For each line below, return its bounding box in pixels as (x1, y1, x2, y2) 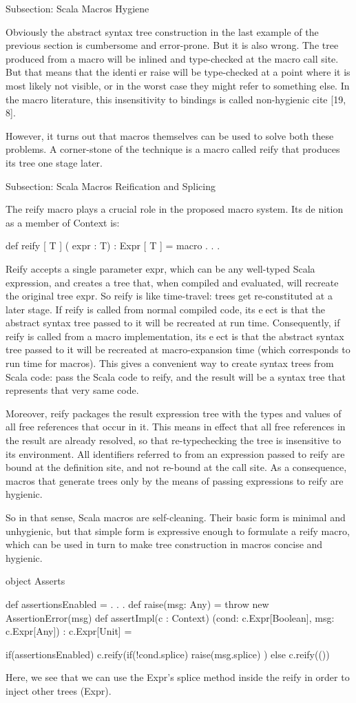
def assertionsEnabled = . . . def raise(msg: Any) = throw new (6, 596, 269, 611)
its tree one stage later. (6, 155, 103, 169)
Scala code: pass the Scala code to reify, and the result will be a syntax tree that (6, 369, 346, 384)
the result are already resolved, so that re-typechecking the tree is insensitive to (6, 433, 342, 448)
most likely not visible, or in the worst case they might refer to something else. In (6, 78, 350, 92)
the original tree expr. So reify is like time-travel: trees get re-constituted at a (6, 288, 333, 303)
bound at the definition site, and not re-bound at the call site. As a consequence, (6, 460, 347, 474)
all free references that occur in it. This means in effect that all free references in (6, 419, 346, 434)
